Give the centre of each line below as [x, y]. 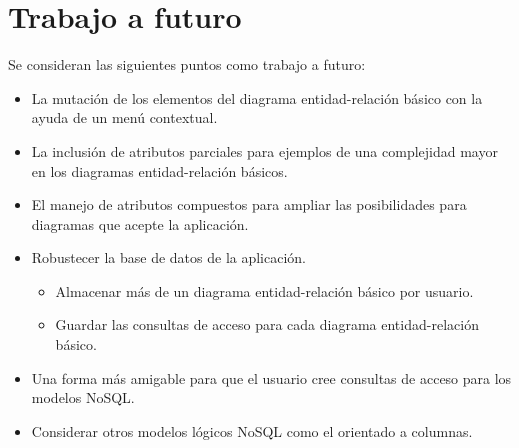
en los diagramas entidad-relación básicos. [159, 170]
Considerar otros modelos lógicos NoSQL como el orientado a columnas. [252, 430]
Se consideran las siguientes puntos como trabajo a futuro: [187, 64]
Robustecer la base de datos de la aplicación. [169, 257]
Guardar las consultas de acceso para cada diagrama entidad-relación [267, 324]
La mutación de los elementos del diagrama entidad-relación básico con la [257, 97]
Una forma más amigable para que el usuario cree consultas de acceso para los [271, 377]
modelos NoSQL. [83, 397]
